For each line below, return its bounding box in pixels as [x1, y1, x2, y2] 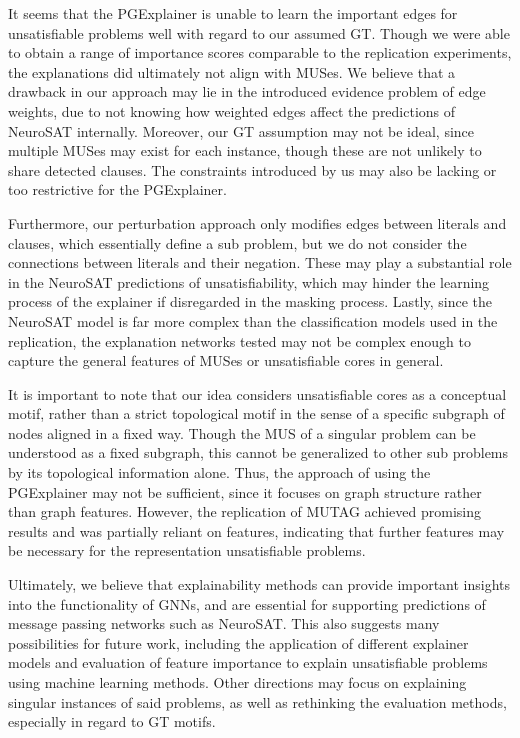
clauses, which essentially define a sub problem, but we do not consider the [8, 232, 467, 253]
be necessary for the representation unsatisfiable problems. [8, 540, 366, 561]
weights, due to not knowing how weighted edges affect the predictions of [8, 100, 456, 121]
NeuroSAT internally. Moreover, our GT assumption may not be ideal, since [8, 120, 475, 141]
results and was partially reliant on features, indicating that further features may [8, 520, 505, 541]
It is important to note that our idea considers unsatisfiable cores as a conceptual [8, 383, 507, 404]
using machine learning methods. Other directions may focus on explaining [8, 672, 467, 692]
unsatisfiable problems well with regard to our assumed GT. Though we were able [8, 22, 510, 43]
